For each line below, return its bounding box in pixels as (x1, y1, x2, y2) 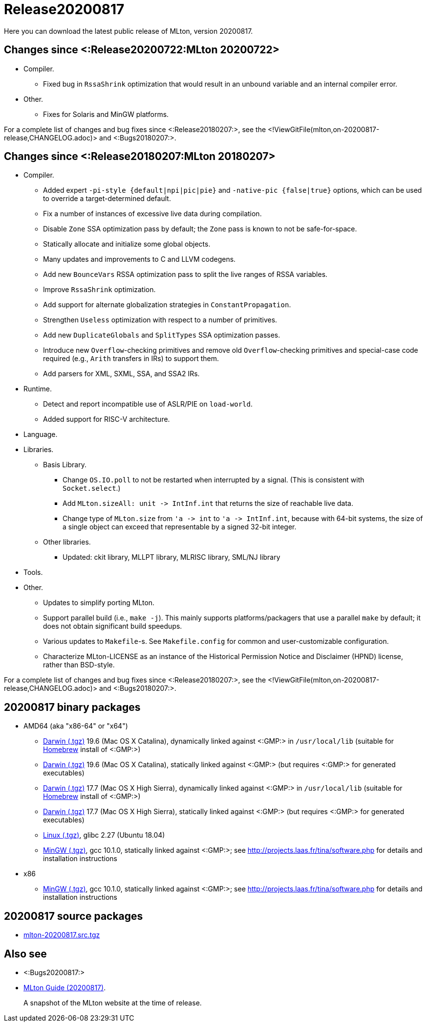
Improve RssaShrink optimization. (43, 285, 156, 294)
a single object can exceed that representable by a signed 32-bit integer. (63, 523, 297, 531)
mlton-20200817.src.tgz (23, 931, 100, 939)
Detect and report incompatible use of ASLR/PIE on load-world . (43, 400, 253, 409)
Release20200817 (4, 1, 125, 18)
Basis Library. (43, 460, 86, 469)
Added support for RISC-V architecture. (43, 415, 170, 424)
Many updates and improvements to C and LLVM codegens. (43, 255, 236, 264)
